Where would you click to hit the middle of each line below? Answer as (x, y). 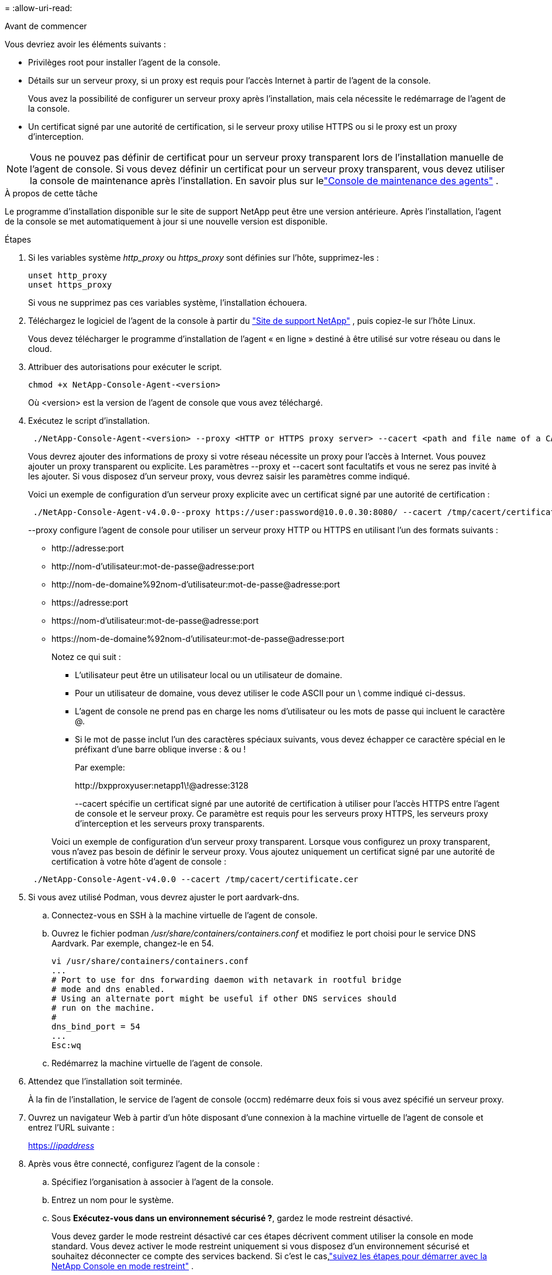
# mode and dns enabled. (108, 989)
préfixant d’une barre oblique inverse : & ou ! (161, 749)
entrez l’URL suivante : (71, 1127)
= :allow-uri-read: (39, 8)
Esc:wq (66, 1045)
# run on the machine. (103, 1008)
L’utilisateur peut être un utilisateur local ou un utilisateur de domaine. (209, 675)
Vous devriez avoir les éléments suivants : (85, 44)
